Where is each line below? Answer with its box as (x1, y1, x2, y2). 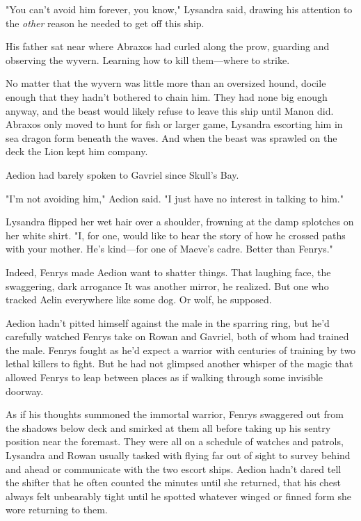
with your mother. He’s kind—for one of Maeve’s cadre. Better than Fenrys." (6, 241, 333, 256)
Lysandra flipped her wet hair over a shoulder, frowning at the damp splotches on (6, 214, 354, 229)
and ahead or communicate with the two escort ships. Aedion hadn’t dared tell (6, 461, 342, 476)
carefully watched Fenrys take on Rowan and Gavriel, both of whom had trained (6, 329, 349, 344)
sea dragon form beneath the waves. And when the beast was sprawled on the (6, 130, 337, 145)
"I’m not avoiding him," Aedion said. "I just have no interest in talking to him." (6, 191, 344, 205)
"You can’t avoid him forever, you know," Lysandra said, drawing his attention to (6, 2, 353, 16)
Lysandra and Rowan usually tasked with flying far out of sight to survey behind (6, 448, 351, 463)
